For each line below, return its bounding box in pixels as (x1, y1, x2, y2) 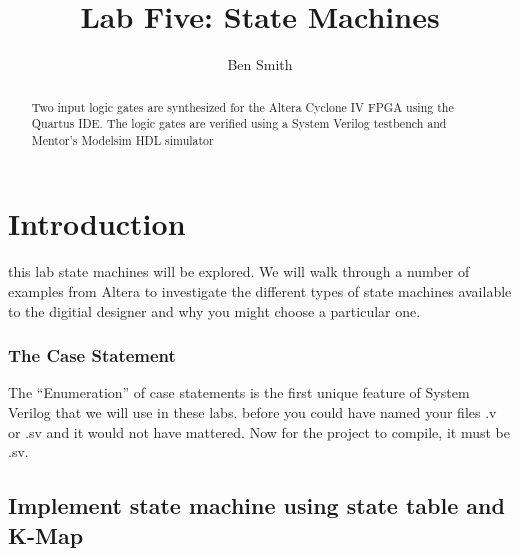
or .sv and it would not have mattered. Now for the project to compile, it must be (8, 421, 510, 442)
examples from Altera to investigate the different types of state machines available (8, 281, 512, 302)
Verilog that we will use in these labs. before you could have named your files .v (8, 402, 497, 423)
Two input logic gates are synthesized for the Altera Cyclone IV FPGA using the (31, 98, 454, 115)
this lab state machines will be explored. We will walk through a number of (8, 261, 470, 282)
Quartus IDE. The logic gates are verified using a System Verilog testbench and (31, 115, 447, 132)
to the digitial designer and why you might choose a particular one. (8, 300, 421, 321)
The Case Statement (8, 343, 176, 368)
